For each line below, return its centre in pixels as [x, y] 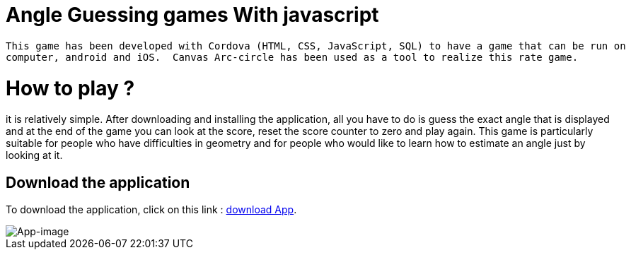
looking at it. [34, 155]
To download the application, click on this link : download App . [151, 210]
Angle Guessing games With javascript [192, 15]
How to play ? [70, 88]
